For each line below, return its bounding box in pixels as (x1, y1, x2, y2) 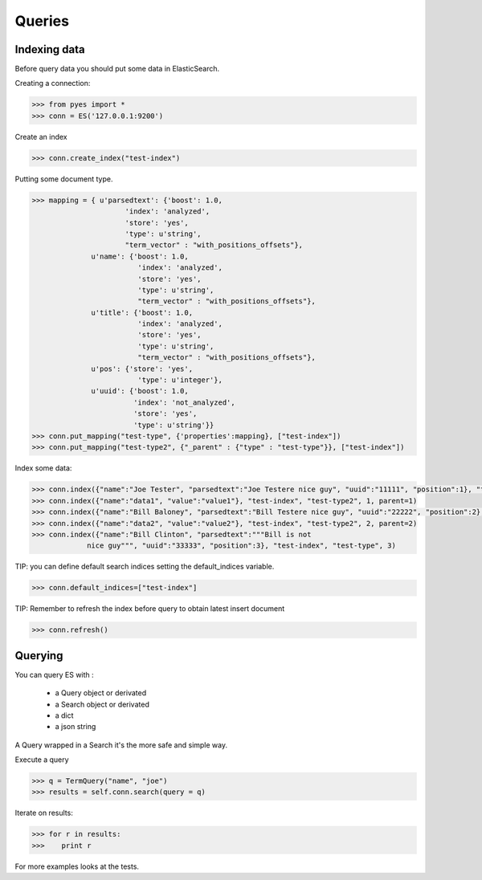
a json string (55, 722, 96, 731)
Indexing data (14, 43, 85, 56)
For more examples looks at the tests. (14, 862, 140, 871)
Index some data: (14, 463, 72, 473)
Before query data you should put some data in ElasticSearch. (14, 64, 220, 74)
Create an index (14, 132, 67, 141)
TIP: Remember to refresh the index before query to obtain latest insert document (14, 604, 285, 613)
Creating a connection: (14, 79, 91, 88)
